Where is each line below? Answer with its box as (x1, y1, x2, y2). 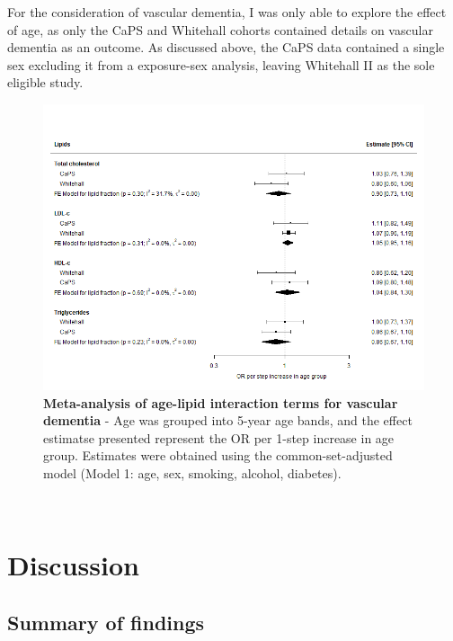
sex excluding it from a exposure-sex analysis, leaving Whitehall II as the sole (7, 55, 435, 74)
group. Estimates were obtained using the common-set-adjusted (43, 446, 393, 465)
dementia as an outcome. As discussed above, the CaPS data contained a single (7, 38, 445, 57)
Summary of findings (7, 608, 205, 636)
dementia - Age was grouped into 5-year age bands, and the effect (43, 411, 413, 430)
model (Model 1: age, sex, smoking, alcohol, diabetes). (43, 463, 342, 482)
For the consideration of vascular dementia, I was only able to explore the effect (7, 3, 447, 21)
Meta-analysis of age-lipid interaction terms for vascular (43, 393, 398, 412)
